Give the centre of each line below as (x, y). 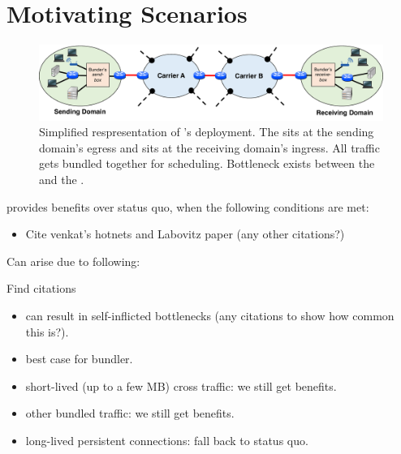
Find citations (41, 288)
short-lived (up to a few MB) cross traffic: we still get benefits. (181, 385)
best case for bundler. (79, 359)
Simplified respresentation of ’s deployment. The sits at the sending (207, 132)
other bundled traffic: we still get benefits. (130, 413)
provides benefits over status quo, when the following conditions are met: (188, 206)
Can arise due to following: (73, 261)
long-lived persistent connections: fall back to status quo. (167, 441)
